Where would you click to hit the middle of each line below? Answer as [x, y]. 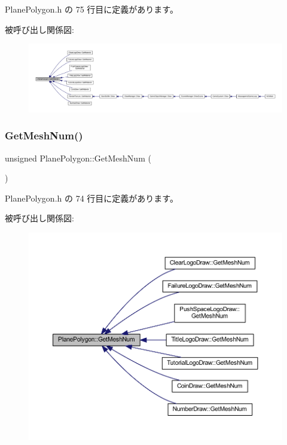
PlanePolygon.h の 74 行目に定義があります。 [91, 198]
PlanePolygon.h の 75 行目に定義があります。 [91, 9]
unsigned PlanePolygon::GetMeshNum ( [78, 158]
